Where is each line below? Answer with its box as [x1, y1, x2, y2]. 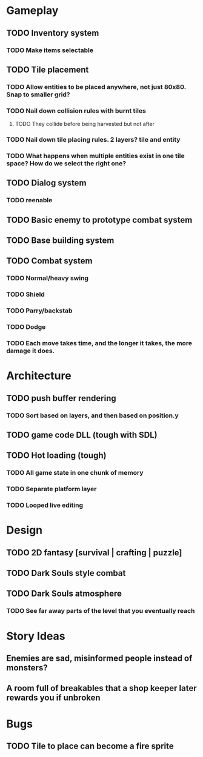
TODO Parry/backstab [6, 306, 73, 315]
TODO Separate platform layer [6, 485, 97, 494]
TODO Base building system [6, 236, 115, 246]
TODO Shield [6, 290, 45, 299]
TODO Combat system [6, 256, 93, 266]
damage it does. [6, 346, 55, 355]
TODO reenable [6, 196, 53, 205]
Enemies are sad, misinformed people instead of [6, 653, 193, 663]
